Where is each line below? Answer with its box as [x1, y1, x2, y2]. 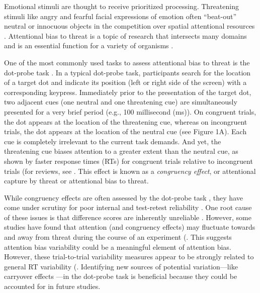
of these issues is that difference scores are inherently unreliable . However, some [4, 212, 251, 222]
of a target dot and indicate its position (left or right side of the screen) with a [4, 77, 247, 87]
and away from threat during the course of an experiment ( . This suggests [4, 232, 232, 242]
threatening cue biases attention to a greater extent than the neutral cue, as [4, 146, 238, 156]
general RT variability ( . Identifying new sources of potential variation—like [4, 261, 238, 271]
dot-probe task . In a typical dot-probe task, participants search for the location [4, 67, 251, 77]
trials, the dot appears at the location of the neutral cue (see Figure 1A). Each [4, 126, 247, 137]
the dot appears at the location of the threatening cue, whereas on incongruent [4, 116, 247, 127]
